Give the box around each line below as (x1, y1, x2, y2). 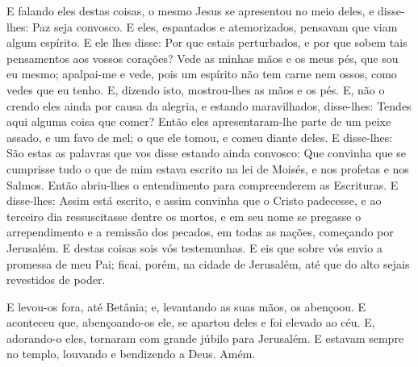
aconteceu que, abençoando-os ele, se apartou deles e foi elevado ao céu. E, (6, 314, 375, 331)
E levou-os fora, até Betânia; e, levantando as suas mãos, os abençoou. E (6, 298, 366, 315)
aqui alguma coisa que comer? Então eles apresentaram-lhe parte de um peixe (6, 113, 391, 130)
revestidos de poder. (6, 271, 106, 288)
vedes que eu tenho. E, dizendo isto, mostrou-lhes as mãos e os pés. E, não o (6, 81, 385, 98)
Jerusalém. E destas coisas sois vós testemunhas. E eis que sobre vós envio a (6, 239, 382, 256)
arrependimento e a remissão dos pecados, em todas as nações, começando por (6, 223, 394, 240)
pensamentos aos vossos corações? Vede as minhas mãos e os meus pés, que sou (6, 49, 399, 66)
